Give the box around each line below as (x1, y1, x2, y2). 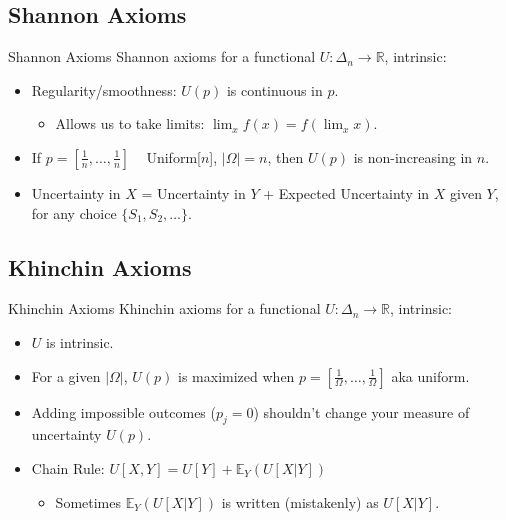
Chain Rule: (31, 457, 105, 478)
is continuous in (226, 79, 323, 100)
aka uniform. (391, 365, 470, 386)
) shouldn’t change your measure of (253, 401, 470, 422)
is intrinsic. (46, 331, 114, 352)
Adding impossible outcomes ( (31, 401, 216, 422)
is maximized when (178, 365, 295, 386)
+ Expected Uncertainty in (263, 182, 430, 203)
